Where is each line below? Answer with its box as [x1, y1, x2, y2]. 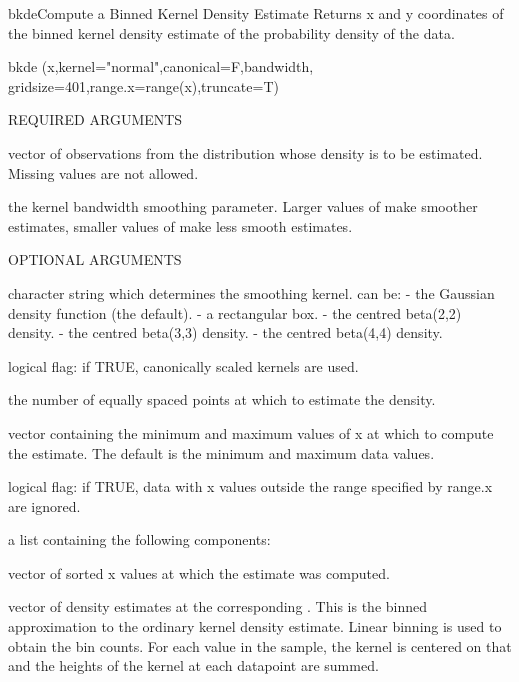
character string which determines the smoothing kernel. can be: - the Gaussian [8, 282, 495, 303]
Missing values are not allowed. [8, 162, 199, 183]
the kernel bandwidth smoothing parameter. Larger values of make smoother [8, 196, 478, 217]
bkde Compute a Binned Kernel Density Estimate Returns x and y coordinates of [8, 3, 504, 23]
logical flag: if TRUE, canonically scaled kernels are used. [8, 355, 359, 376]
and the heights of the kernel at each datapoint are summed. [8, 655, 379, 676]
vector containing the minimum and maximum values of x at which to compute [8, 422, 494, 443]
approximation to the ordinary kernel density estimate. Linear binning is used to [8, 616, 502, 637]
